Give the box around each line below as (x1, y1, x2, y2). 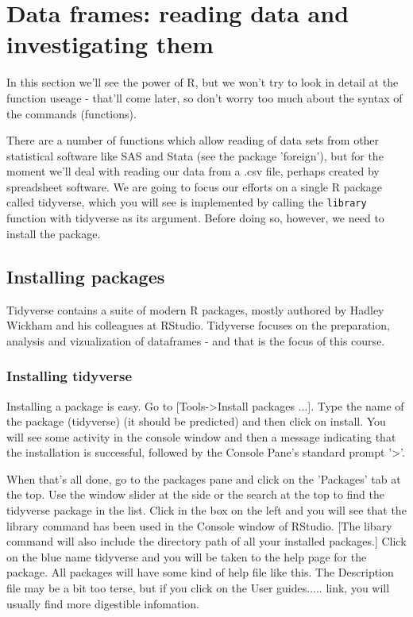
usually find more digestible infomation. (6, 595, 199, 611)
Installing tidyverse (6, 366, 132, 386)
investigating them (6, 28, 214, 60)
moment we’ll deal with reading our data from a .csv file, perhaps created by (6, 163, 380, 179)
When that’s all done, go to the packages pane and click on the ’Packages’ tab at (6, 470, 401, 487)
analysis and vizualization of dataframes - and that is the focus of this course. (6, 332, 385, 349)
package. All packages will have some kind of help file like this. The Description (6, 564, 394, 580)
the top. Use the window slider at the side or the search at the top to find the (6, 486, 384, 503)
